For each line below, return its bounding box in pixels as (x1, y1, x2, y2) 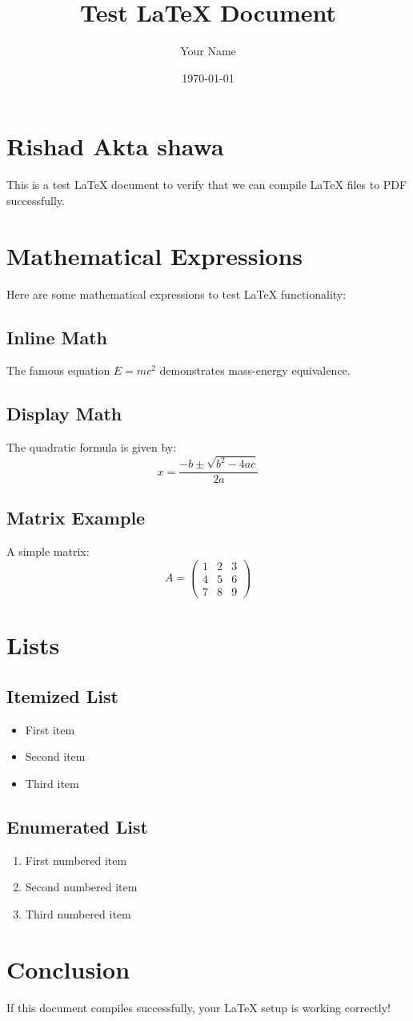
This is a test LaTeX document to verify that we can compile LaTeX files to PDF (6, 176, 407, 193)
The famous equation (6, 362, 110, 379)
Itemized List (6, 683, 118, 708)
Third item (25, 774, 79, 791)
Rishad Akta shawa (6, 130, 224, 163)
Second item (25, 748, 86, 765)
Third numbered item (25, 905, 131, 922)
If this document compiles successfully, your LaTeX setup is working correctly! (6, 999, 391, 1015)
